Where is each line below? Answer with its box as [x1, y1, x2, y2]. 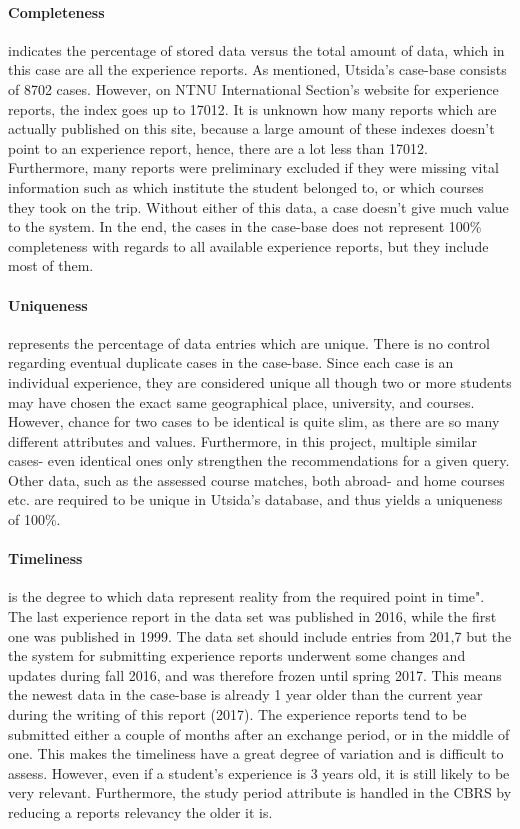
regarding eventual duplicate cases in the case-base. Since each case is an [8, 352, 454, 373]
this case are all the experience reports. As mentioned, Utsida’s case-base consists [8, 59, 507, 80]
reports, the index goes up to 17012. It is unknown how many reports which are [8, 98, 497, 119]
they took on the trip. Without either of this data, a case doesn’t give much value [8, 196, 509, 217]
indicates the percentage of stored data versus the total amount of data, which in [8, 39, 505, 60]
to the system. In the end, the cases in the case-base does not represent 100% [8, 216, 482, 237]
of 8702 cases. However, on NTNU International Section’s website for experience [8, 78, 499, 99]
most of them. [8, 255, 94, 276]
